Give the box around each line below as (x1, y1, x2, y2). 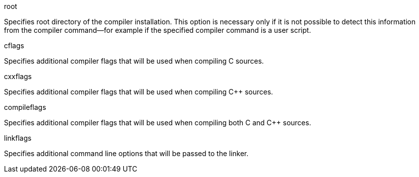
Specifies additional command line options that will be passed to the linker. (4, 149, 249, 158)
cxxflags (4, 72, 32, 81)
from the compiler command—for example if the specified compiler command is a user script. (4, 26, 311, 34)
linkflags (4, 134, 32, 142)
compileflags (4, 103, 46, 111)
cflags (4, 41, 24, 50)
